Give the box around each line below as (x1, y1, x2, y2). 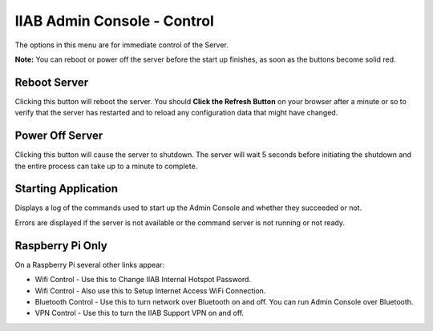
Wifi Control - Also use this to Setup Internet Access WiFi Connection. (34, 285, 266, 296)
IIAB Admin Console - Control (14, 12, 214, 30)
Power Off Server (14, 129, 103, 143)
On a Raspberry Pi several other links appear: (14, 260, 164, 269)
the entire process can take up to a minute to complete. (14, 161, 198, 171)
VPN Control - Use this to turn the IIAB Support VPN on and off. (34, 309, 245, 318)
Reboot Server (14, 75, 89, 89)
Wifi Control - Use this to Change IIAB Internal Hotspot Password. (34, 275, 252, 285)
